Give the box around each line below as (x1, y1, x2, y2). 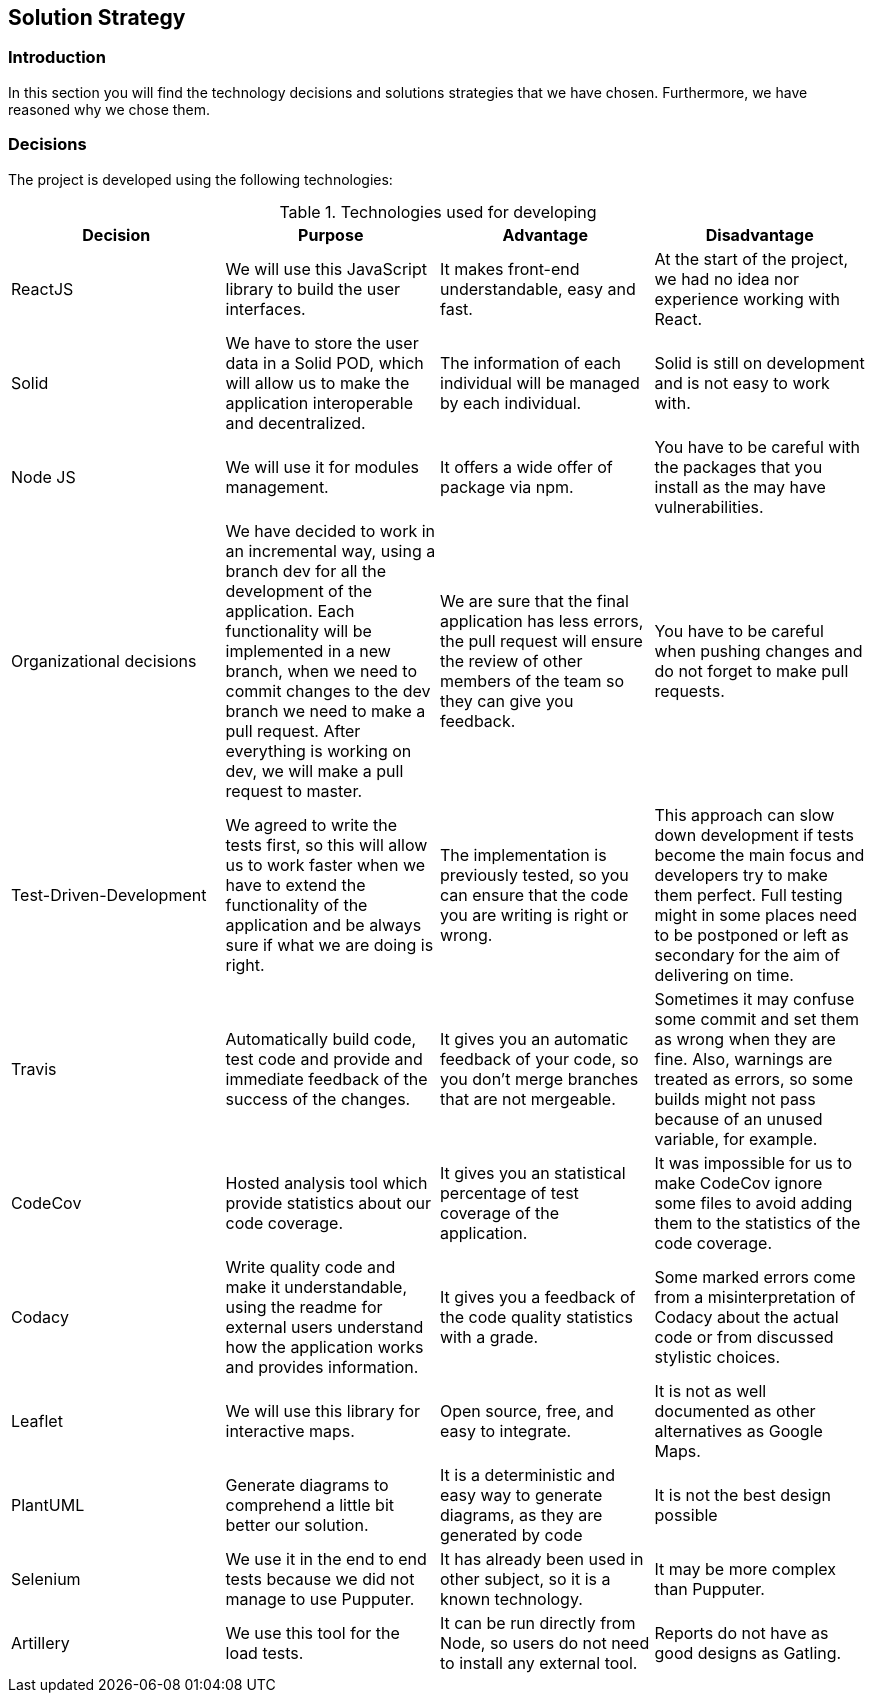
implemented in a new (225, 640, 391, 661)
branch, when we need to (225, 660, 418, 681)
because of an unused (654, 1108, 823, 1129)
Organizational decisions (11, 650, 197, 671)
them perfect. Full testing (654, 884, 843, 905)
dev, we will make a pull (225, 760, 404, 781)
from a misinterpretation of (654, 1286, 856, 1307)
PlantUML (11, 1494, 85, 1515)
